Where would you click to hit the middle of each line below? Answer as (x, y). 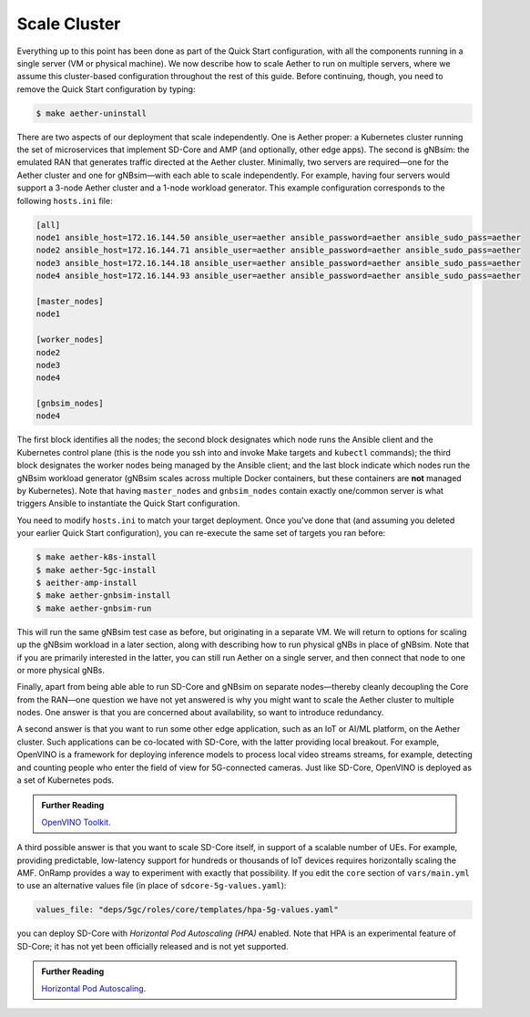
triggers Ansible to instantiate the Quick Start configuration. (128, 503)
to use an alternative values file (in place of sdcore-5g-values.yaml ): (152, 886)
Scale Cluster (69, 24)
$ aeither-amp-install (87, 582)
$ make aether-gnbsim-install (103, 596)
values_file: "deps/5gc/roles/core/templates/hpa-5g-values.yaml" (187, 910)
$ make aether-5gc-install (96, 570)
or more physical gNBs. (61, 670)
